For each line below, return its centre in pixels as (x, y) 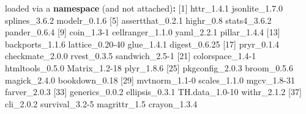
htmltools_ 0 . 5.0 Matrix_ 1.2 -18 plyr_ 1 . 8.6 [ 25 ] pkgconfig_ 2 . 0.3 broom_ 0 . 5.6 (149, 67)
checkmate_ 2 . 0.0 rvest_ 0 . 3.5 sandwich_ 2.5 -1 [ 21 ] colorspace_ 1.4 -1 (131, 56)
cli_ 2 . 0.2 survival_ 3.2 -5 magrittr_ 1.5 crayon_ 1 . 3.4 (101, 103)
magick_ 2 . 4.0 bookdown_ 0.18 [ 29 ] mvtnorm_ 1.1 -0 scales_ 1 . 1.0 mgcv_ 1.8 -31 (150, 80)
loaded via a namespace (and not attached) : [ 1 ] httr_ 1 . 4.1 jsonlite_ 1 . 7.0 (144, 8)
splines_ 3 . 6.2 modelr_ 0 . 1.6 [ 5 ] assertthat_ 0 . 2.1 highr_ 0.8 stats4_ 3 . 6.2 (138, 20)
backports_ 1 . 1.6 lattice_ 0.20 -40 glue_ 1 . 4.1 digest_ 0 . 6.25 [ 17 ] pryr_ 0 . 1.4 (142, 44)
